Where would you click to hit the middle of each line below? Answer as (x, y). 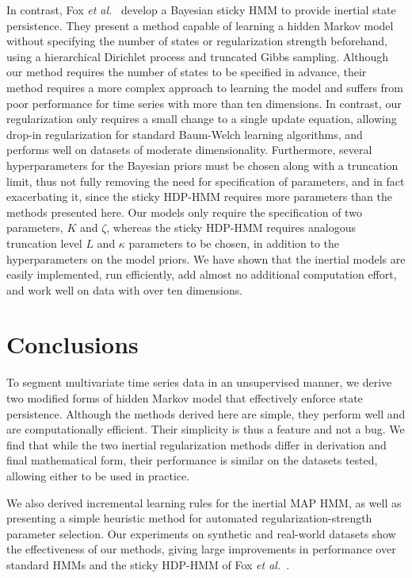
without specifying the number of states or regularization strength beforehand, (197, 41)
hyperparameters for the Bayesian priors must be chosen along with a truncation (202, 165)
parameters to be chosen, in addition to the (234, 243)
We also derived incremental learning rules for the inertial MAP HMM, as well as (204, 502)
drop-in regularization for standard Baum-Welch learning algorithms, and (185, 134)
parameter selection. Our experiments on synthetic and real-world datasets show (201, 533)
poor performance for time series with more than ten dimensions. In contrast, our (204, 103)
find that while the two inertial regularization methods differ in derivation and (196, 444)
